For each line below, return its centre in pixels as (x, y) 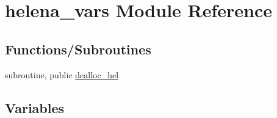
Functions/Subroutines (78, 49)
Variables (35, 107)
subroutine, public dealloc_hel (62, 74)
